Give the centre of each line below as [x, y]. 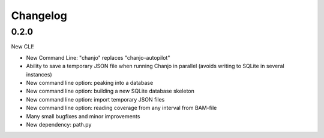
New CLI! [22, 47]
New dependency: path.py [59, 124]
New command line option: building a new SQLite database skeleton [110, 91]
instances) [39, 74]
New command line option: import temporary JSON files [95, 99]
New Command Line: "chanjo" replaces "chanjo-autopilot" [98, 57]
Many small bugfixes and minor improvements [83, 116]
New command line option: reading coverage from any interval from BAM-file [121, 108]
